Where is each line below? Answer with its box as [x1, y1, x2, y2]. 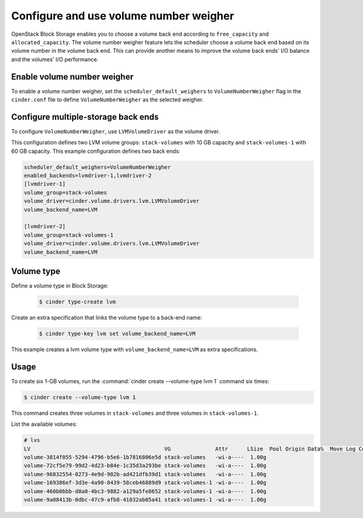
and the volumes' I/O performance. [11, 55, 99, 63]
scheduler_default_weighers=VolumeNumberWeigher [24, 164, 171, 170]
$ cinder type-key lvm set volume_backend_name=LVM [39, 331, 196, 337]
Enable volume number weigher [11, 72, 134, 82]
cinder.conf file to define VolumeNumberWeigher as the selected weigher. [11, 96, 204, 103]
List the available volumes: [11, 420, 77, 428]
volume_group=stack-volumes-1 [24, 231, 114, 238]
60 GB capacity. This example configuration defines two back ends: [11, 147, 181, 155]
